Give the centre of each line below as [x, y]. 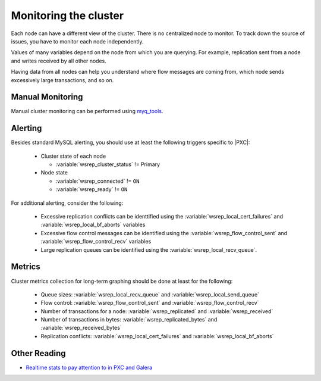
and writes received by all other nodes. [59, 61]
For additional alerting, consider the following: [67, 203]
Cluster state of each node [73, 156]
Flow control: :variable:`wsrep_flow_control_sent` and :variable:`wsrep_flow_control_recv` [150, 303]
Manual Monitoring [47, 97]
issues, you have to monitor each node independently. [77, 41]
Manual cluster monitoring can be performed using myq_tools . [87, 111]
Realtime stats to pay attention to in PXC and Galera [89, 367]
